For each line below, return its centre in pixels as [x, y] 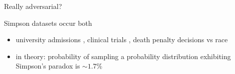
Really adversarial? [33, 6]
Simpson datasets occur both [48, 23]
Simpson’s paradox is [48, 66]
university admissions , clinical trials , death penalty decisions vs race [122, 39]
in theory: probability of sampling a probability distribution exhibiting [123, 56]
